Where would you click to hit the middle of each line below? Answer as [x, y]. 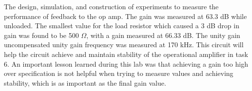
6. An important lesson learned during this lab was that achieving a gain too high [126, 64]
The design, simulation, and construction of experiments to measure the [111, 6]
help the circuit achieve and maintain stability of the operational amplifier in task [126, 54]
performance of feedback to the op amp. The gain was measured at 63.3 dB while [126, 16]
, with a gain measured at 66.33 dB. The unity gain [163, 35]
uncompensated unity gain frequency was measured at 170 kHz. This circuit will [124, 45]
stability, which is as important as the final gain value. [85, 82]
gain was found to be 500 [41, 35]
